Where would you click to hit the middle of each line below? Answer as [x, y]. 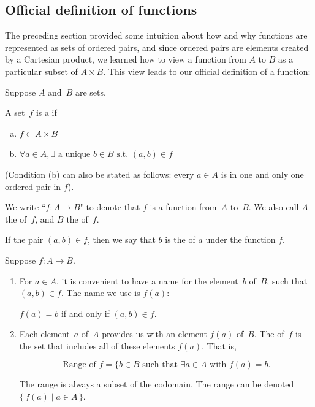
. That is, [219, 345]
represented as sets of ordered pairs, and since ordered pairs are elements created [157, 47]
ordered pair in [33, 186]
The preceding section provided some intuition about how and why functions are [156, 35]
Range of [79, 365]
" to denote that [110, 207]
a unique [74, 155]
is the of [180, 239]
